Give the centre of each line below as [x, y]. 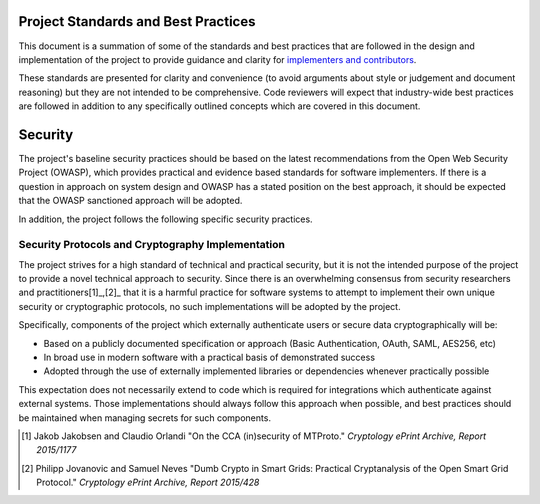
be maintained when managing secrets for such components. [145, 417]
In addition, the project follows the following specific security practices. [166, 219]
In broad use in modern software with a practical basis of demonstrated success [209, 357]
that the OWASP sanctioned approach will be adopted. [130, 201]
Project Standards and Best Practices [137, 21]
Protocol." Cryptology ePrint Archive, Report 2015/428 [148, 482]
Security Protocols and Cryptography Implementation [151, 245]
